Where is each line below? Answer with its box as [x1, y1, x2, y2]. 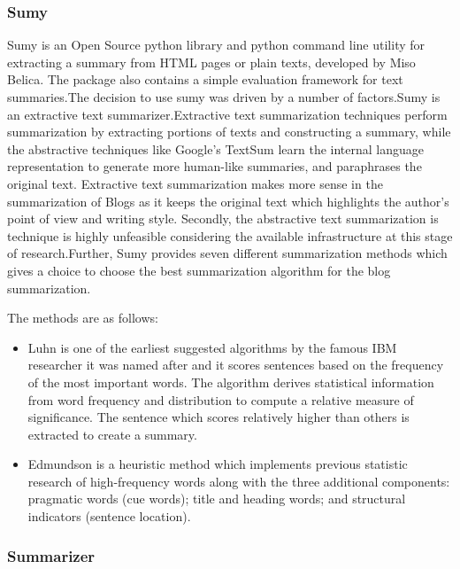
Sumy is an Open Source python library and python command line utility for [7, 35, 425, 54]
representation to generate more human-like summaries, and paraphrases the [7, 157, 422, 175]
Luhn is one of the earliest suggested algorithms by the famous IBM [27, 338, 397, 356]
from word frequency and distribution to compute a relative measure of [27, 390, 414, 409]
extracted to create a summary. [27, 425, 197, 443]
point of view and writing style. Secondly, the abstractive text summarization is [7, 209, 439, 228]
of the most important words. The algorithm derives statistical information [27, 372, 434, 391]
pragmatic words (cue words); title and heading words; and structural [27, 489, 406, 508]
